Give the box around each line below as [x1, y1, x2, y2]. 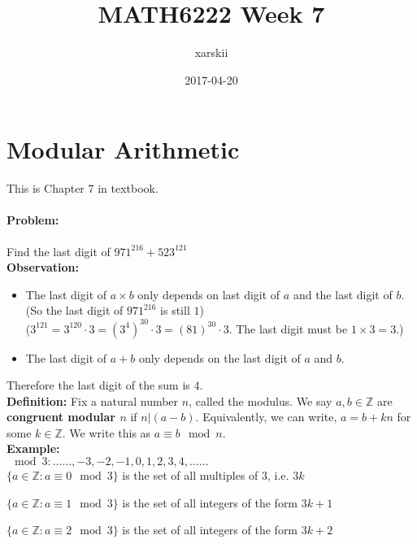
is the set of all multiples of [122, 467, 258, 484]
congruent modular [7, 408, 116, 425]
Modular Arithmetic [7, 133, 240, 166]
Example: [7, 440, 60, 457]
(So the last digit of [25, 302, 124, 319]
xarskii [194, 44, 228, 61]
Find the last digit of [7, 242, 111, 259]
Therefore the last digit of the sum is [7, 376, 190, 394]
